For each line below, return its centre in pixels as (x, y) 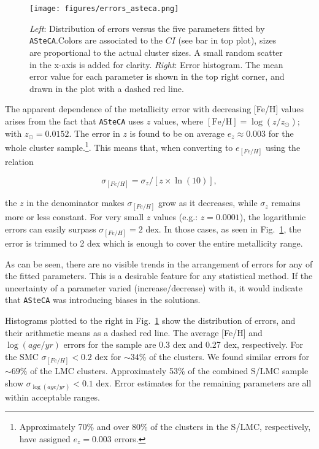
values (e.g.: (176, 217)
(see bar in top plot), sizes (227, 40)
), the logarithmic (273, 217)
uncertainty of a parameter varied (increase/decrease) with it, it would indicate (154, 287)
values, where (178, 121)
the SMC (22, 356)
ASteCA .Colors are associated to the (96, 40)
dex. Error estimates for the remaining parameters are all (204, 382)
